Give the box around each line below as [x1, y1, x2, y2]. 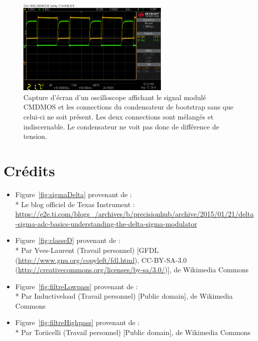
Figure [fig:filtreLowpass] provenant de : [15, 281, 138, 291]
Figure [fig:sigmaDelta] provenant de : [15, 189, 132, 199]
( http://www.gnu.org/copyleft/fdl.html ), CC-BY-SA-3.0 [15, 254, 187, 265]
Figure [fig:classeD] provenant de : [15, 235, 121, 245]
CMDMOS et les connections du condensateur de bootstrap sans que [23, 102, 234, 112]
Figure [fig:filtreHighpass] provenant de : [15, 317, 140, 328]
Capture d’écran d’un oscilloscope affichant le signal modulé [23, 92, 206, 102]
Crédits [3, 160, 55, 181]
